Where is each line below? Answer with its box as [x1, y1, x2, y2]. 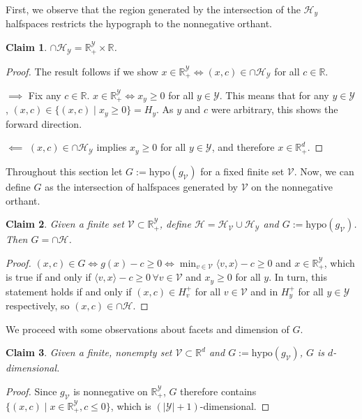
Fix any [28, 87, 61, 102]
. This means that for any [219, 87, 329, 102]
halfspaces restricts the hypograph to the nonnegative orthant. [6, 16, 272, 31]
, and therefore [211, 140, 275, 154]
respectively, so [6, 298, 70, 313]
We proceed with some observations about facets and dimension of [6, 321, 289, 336]
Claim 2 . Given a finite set [6, 216, 124, 231]
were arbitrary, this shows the [211, 102, 338, 117]
